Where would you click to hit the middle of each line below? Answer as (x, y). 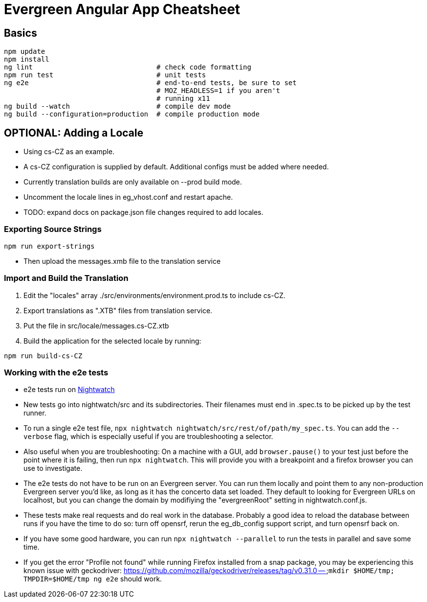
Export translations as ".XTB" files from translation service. (118, 310)
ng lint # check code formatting (128, 67)
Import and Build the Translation (66, 278)
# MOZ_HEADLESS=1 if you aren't (218, 91)
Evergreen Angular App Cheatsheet (122, 9)
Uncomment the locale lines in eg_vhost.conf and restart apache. (128, 197)
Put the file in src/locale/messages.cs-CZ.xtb (96, 325)
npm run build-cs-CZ (43, 356)
